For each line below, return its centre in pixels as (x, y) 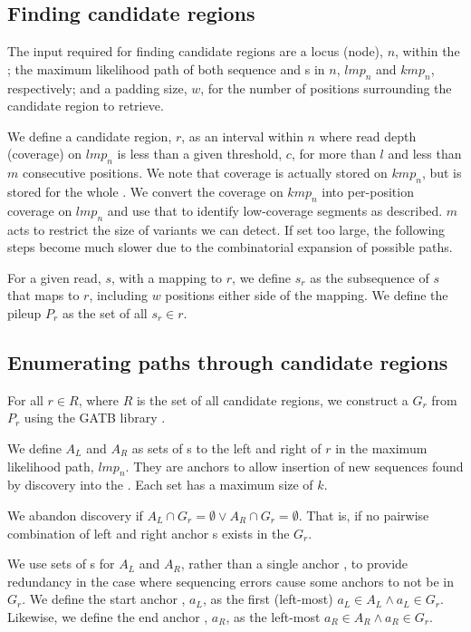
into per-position (368, 191)
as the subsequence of (370, 277)
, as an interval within (242, 136)
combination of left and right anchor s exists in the (149, 533)
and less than (425, 154)
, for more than (333, 154)
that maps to (43, 295)
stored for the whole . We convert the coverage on (145, 191)
